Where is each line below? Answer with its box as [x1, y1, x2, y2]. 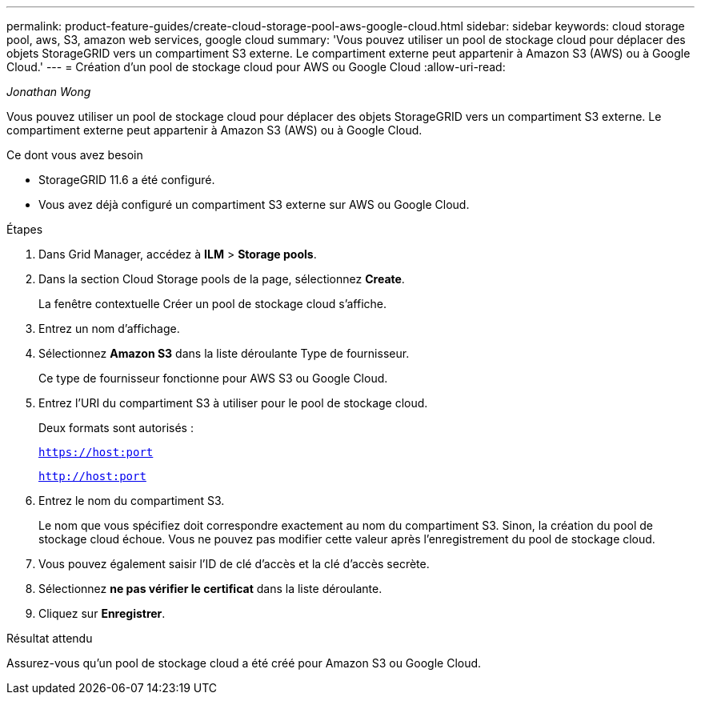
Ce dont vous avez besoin [6, 148, 143, 162]
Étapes [6, 222, 43, 236]
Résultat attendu [6, 631, 93, 645]
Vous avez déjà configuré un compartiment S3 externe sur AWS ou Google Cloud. [38, 198, 470, 211]
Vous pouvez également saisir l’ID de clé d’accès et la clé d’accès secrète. [38, 557, 430, 571]
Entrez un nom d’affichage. [38, 322, 180, 335]
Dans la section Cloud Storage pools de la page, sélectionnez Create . [38, 272, 405, 286]
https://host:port [38, 446, 154, 459]
